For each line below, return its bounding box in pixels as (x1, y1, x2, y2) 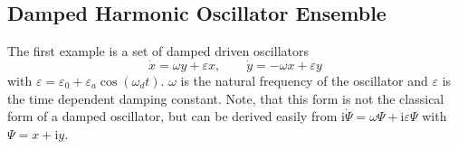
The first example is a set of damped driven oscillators (7, 42, 309, 61)
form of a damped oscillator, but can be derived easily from (7, 107, 338, 126)
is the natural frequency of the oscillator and (180, 71, 428, 90)
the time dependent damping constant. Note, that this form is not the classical (7, 88, 444, 107)
